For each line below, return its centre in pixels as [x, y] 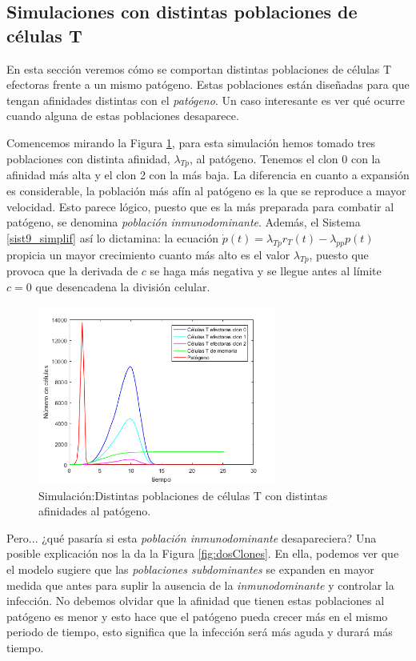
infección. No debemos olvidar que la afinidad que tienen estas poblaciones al [196, 601]
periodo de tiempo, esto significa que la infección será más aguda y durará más [200, 632]
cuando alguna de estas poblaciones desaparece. [123, 116]
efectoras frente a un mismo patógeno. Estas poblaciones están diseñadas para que [208, 84]
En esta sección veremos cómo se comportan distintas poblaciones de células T [199, 68]
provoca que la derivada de [72, 271]
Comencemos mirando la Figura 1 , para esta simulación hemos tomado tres [191, 142]
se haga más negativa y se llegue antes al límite [266, 271]
